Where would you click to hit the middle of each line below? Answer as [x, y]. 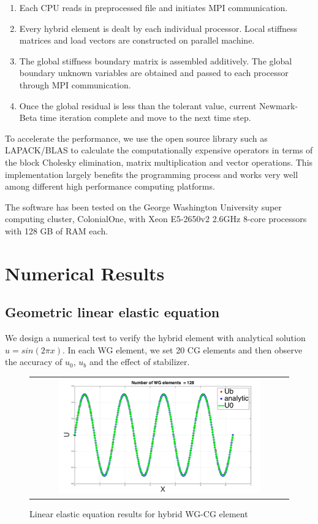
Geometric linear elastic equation [112, 312]
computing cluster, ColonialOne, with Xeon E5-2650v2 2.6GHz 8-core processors [156, 219]
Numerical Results [85, 273]
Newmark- [279, 105]
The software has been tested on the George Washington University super [143, 206]
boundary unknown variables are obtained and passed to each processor [154, 73]
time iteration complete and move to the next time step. [146, 118]
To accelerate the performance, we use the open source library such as [136, 138]
